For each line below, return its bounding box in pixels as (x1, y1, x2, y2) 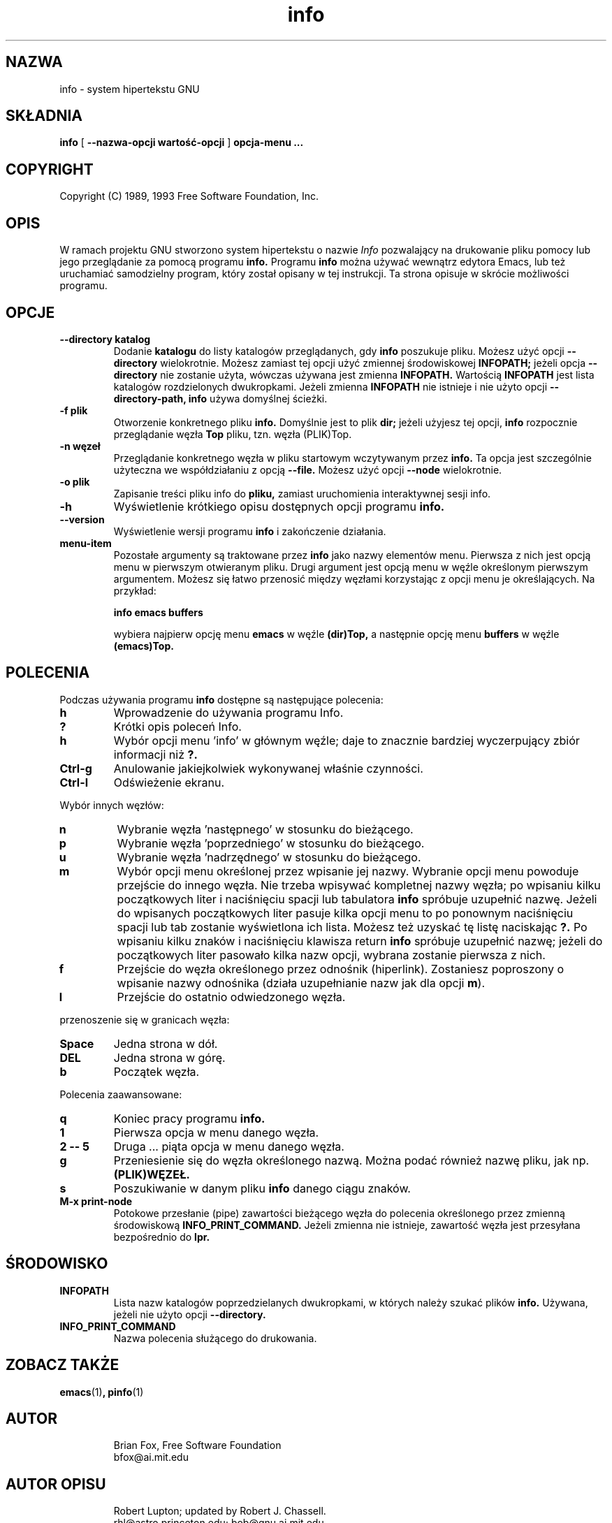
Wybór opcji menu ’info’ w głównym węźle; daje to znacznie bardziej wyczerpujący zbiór (113, 733, 580, 748)
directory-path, (113, 392, 187, 405)
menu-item (59, 537, 112, 549)
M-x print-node (59, 1195, 133, 1207)
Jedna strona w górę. (113, 1050, 226, 1065)
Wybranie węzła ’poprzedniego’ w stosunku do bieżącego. (117, 836, 425, 850)
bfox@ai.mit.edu (113, 1451, 189, 1464)
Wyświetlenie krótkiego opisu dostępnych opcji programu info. (113, 499, 445, 513)
